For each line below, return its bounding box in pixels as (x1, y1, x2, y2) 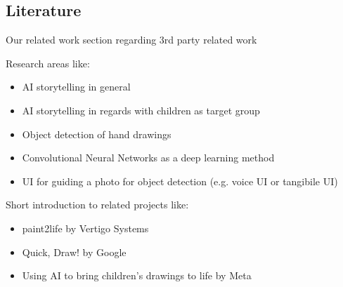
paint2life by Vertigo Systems (22, 220, 149, 235)
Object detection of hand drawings (22, 126, 171, 141)
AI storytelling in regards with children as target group (22, 102, 260, 117)
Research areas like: (6, 55, 90, 70)
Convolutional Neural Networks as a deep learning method (22, 150, 275, 165)
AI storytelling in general (22, 79, 131, 94)
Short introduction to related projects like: (6, 197, 189, 212)
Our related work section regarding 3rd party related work (6, 32, 257, 47)
